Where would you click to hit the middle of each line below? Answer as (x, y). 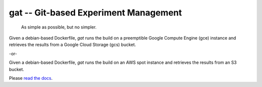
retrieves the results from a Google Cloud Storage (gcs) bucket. (73, 45)
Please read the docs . (31, 78)
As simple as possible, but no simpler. (59, 27)
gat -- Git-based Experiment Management (95, 13)
